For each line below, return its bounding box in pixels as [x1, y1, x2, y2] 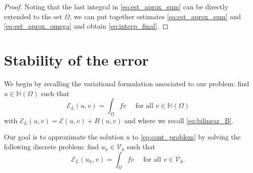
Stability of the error [4, 49, 149, 69]
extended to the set [4, 11, 62, 21]
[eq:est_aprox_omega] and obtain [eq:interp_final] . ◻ [4, 21, 169, 31]
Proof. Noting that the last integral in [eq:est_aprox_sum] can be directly [4, 1, 228, 11]
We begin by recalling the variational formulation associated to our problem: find [4, 78, 250, 88]
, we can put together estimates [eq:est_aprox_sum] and [70, 11, 241, 21]
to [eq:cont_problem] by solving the [132, 132, 241, 142]
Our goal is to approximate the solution [4, 132, 124, 142]
